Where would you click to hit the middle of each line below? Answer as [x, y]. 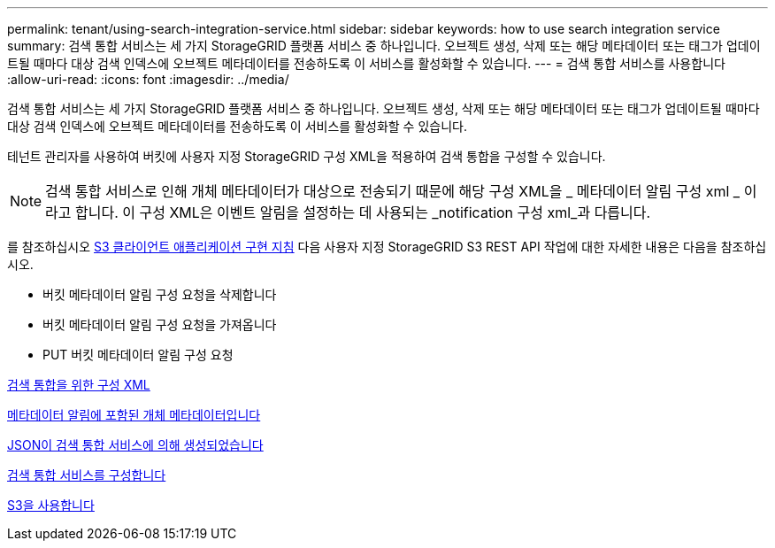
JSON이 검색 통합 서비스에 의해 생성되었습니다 [135, 445]
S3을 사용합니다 [51, 505]
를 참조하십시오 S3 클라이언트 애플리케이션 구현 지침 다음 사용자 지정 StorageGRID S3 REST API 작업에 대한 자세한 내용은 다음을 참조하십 [387, 247]
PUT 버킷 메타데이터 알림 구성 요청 [138, 355]
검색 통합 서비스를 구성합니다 [87, 475]
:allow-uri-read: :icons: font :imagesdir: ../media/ [148, 79]
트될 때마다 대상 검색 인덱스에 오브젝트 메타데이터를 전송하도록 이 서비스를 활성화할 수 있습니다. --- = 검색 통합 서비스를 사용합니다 [366, 63]
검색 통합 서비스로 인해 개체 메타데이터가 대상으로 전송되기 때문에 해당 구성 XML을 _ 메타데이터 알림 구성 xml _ [393, 191]
